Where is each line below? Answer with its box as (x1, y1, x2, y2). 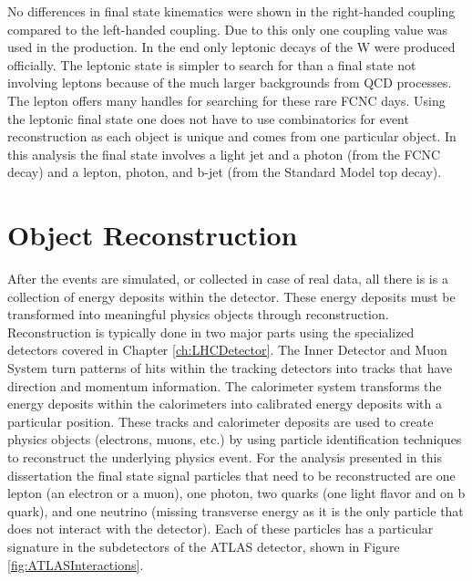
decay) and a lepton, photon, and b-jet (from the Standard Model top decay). (7, 162, 442, 182)
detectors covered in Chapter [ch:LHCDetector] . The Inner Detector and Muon (7, 340, 447, 359)
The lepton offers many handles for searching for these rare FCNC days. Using (7, 90, 446, 109)
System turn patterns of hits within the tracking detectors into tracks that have (7, 358, 453, 378)
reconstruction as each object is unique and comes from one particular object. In (7, 127, 457, 146)
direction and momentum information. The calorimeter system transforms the (7, 376, 442, 395)
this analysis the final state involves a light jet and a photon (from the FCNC (7, 144, 441, 163)
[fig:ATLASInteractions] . (7, 555, 144, 574)
